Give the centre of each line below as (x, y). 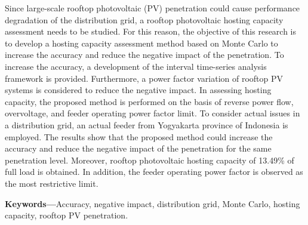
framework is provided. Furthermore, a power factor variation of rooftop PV (144, 78)
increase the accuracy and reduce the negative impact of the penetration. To (144, 55)
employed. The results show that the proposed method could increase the (139, 136)
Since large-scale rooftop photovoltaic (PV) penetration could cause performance (153, 8)
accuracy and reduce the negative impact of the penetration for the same (138, 148)
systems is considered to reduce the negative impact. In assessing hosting (138, 90)
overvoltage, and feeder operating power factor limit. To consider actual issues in (153, 113)
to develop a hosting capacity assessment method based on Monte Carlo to (141, 43)
